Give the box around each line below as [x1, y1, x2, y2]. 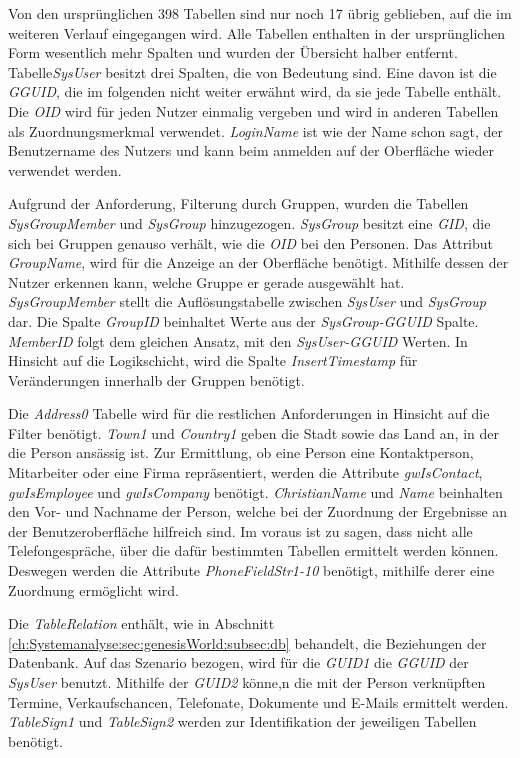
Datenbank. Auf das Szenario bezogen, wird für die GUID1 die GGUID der [8, 652, 469, 673]
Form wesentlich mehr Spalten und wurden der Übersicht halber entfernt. [8, 42, 458, 63]
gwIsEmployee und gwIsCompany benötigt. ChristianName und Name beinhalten [8, 481, 503, 502]
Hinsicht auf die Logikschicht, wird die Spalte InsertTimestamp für [8, 350, 418, 371]
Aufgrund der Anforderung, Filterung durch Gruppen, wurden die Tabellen [8, 193, 469, 214]
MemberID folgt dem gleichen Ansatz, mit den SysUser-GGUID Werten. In [8, 330, 468, 351]
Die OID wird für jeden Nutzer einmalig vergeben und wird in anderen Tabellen [8, 100, 499, 121]
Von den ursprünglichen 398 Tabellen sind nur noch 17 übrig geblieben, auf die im [8, 3, 512, 23]
